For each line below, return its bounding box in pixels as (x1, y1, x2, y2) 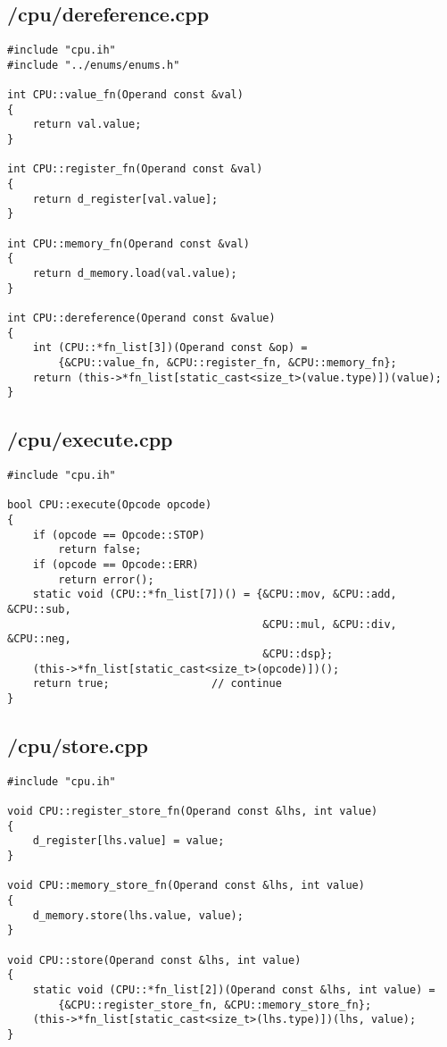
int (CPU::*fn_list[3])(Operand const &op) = (32, 341, 308, 355)
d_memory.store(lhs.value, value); (32, 909, 244, 922)
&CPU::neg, (7, 632, 71, 646)
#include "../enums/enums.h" (7, 58, 180, 71)
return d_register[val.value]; (32, 192, 219, 205)
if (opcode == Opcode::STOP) (32, 528, 205, 541)
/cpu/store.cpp (7, 732, 149, 759)
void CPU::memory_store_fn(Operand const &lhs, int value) (7, 879, 365, 892)
